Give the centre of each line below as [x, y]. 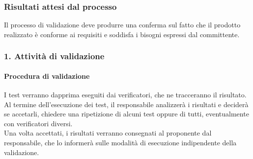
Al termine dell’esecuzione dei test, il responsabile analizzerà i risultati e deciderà [126, 104]
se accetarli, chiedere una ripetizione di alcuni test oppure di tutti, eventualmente [126, 114]
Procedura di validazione [47, 76]
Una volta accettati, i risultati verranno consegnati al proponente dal [108, 133]
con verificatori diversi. [38, 123]
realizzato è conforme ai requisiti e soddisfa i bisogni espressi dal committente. [122, 34]
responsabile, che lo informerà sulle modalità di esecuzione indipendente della [120, 143]
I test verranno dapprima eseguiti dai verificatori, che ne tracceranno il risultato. [125, 95]
